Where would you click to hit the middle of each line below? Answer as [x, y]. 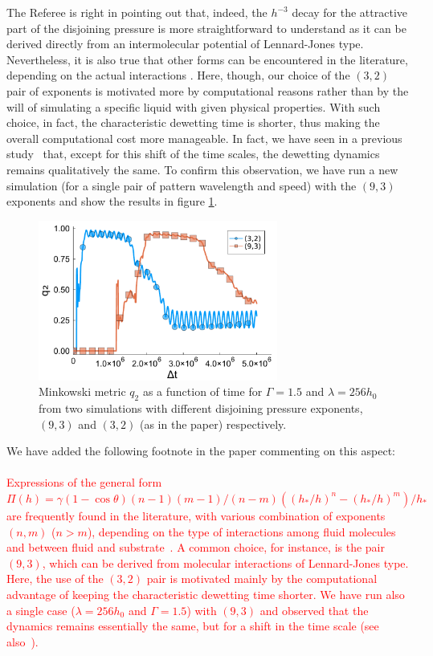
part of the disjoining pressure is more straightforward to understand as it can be [206, 28]
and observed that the [314, 610]
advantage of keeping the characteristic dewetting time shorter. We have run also [206, 594]
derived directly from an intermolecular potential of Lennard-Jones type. [185, 44]
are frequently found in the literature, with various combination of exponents [196, 515]
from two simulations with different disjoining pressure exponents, [201, 408]
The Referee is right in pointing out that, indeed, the [137, 12]
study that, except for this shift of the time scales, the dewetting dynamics [193, 154]
